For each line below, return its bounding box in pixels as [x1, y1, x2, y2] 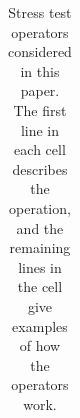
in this [20, 60, 60, 81]
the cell [17, 276, 63, 297]
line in [20, 119, 60, 140]
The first [13, 99, 67, 120]
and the [16, 217, 64, 238]
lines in [18, 256, 62, 277]
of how [19, 335, 61, 356]
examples [12, 315, 68, 336]
